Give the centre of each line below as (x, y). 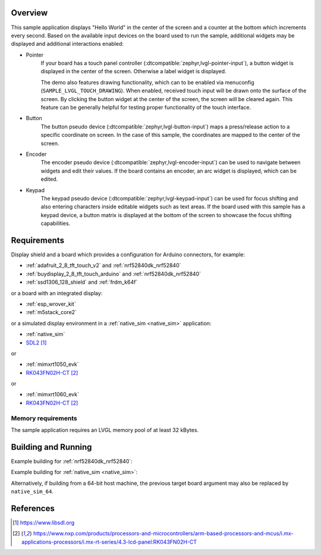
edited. (49, 179)
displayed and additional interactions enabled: (67, 44)
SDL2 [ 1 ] (36, 343)
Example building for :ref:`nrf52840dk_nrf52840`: (72, 461)
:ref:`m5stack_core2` (51, 312)
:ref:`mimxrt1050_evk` (53, 364)
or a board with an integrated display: (57, 293)
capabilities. (56, 224)
